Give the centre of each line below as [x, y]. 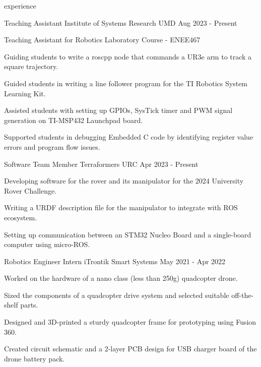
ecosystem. [21, 217]
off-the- [243, 295]
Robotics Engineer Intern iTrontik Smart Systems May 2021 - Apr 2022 [115, 261]
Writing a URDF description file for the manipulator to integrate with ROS [121, 207]
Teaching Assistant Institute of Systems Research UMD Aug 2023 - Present [121, 22]
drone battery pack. [35, 358]
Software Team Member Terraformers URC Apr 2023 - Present [101, 164]
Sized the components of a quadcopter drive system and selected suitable [117, 295]
